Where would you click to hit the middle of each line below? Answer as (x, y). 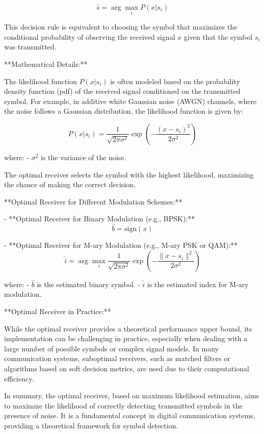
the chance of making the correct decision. (70, 184)
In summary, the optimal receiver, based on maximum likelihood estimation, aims (132, 395)
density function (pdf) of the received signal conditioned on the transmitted (122, 91)
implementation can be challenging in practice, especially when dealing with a (126, 338)
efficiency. (19, 378)
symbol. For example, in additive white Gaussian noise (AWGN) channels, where (130, 101)
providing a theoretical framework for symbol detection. (91, 425)
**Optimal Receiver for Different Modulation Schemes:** (93, 201)
